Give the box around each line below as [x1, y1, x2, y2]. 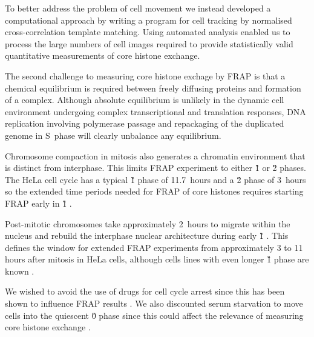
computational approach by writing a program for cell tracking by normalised [5, 13, 292, 26]
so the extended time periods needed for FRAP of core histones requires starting [5, 185, 304, 198]
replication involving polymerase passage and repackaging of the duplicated [5, 117, 284, 130]
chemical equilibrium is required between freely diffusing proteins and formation [5, 81, 301, 94]
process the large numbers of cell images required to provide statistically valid [5, 37, 293, 50]
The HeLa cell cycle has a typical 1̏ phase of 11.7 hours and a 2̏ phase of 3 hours [5, 173, 306, 185]
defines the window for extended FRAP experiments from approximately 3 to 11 [5, 241, 303, 253]
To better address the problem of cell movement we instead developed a [5, 2, 271, 14]
